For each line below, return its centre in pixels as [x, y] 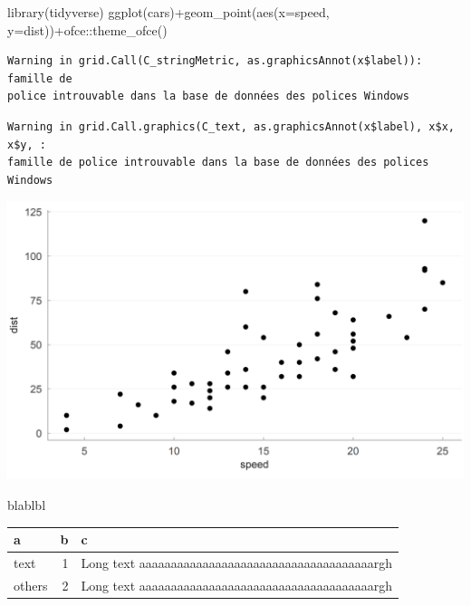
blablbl [27, 505]
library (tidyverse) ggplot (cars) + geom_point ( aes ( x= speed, [168, 12]
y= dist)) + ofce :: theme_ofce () [87, 29]
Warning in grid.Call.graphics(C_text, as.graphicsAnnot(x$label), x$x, [231, 126]
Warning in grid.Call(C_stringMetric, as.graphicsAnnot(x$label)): [215, 61]
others [31, 585]
